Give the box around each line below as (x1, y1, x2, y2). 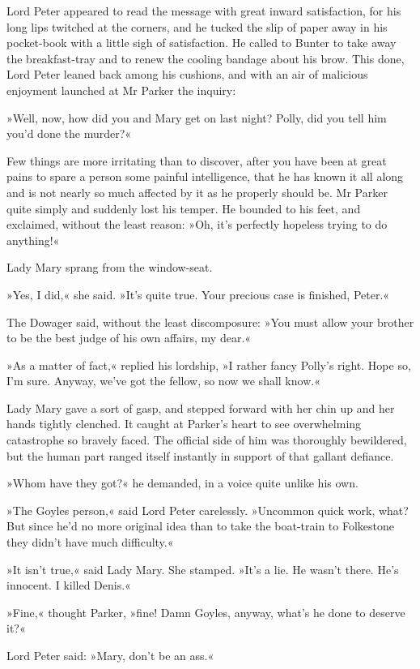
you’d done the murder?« (6, 125, 132, 142)
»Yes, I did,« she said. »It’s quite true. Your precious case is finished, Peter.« (6, 285, 390, 302)
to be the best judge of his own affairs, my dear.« (6, 329, 252, 346)
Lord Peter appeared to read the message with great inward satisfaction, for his (6, 2, 401, 19)
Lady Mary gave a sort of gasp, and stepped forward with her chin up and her (6, 399, 395, 416)
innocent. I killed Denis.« (6, 577, 131, 594)
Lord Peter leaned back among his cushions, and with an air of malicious (6, 66, 368, 83)
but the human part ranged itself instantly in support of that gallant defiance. (6, 447, 394, 464)
